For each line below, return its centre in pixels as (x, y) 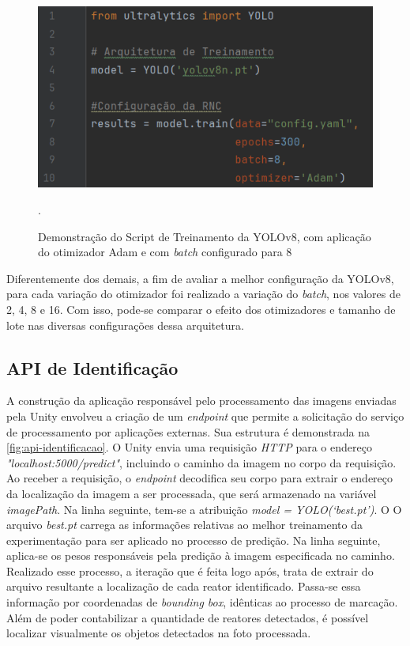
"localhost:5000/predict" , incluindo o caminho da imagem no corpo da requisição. (201, 462)
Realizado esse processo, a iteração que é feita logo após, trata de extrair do (190, 570)
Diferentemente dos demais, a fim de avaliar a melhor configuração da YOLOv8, (200, 278)
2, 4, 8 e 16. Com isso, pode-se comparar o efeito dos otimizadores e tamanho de (201, 309)
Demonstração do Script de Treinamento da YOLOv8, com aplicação (205, 236)
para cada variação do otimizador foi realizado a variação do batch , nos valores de (203, 294)
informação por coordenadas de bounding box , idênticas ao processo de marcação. (202, 602)
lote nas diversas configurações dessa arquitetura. (125, 325)
